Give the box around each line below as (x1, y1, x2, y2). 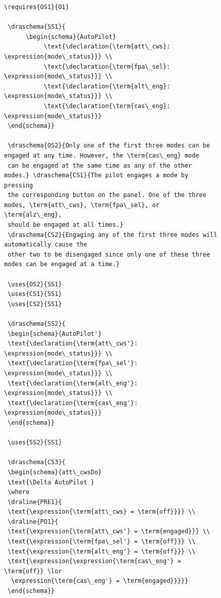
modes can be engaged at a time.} (4, 261, 120, 268)
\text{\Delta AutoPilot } (8, 478, 94, 486)
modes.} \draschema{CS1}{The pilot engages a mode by (4, 172, 189, 179)
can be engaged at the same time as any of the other (8, 162, 192, 169)
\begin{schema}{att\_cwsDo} (8, 468, 102, 476)
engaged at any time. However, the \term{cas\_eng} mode (4, 152, 199, 159)
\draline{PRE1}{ (8, 498, 62, 506)
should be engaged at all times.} (8, 221, 124, 229)
